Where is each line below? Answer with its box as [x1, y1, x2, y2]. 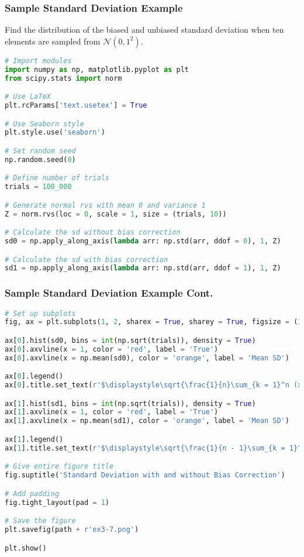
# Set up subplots [5, 309, 76, 318]
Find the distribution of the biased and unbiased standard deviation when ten [5, 23, 284, 36]
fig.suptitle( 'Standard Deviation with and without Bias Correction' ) [5, 471, 285, 480]
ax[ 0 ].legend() [5, 372, 64, 381]
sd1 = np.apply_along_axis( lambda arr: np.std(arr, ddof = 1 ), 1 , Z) [5, 264, 281, 273]
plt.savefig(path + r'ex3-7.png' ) [5, 525, 139, 534]
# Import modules [5, 56, 72, 65]
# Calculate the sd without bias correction [5, 228, 181, 237]
